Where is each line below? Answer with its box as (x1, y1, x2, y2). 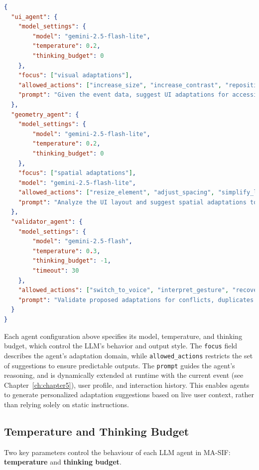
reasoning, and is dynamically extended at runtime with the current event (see (4, 370, 244, 380)
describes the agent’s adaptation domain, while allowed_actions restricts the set (4, 350, 253, 360)
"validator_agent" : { (11, 218, 83, 226)
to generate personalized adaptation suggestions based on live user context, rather (4, 389, 254, 400)
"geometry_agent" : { (11, 111, 79, 118)
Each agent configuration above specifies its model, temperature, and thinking (4, 330, 243, 341)
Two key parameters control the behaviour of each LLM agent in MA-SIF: (4, 447, 231, 457)
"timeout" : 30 (32, 267, 79, 275)
